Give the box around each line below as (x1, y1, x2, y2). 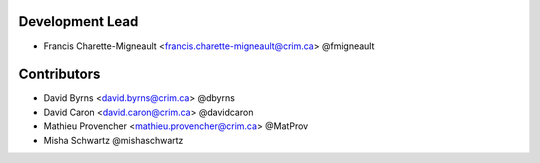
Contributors (18, 66, 101, 83)
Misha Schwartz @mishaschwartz (43, 134, 184, 146)
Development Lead (18, 13, 139, 30)
